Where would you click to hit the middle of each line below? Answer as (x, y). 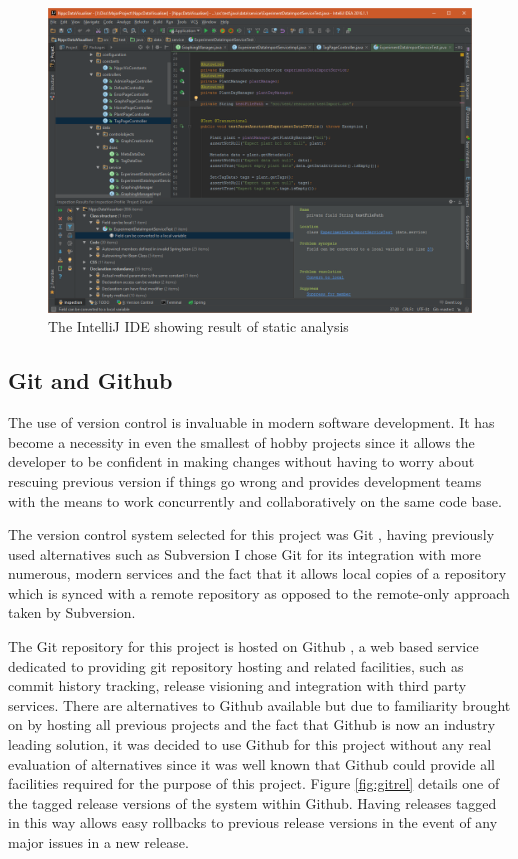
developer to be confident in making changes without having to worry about (241, 461)
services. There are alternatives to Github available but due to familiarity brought (259, 704)
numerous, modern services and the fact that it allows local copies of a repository (257, 573)
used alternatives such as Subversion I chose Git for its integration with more (244, 553)
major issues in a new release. (98, 842)
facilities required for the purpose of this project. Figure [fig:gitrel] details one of (254, 783)
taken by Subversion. (72, 612)
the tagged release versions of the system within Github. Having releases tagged (252, 802)
